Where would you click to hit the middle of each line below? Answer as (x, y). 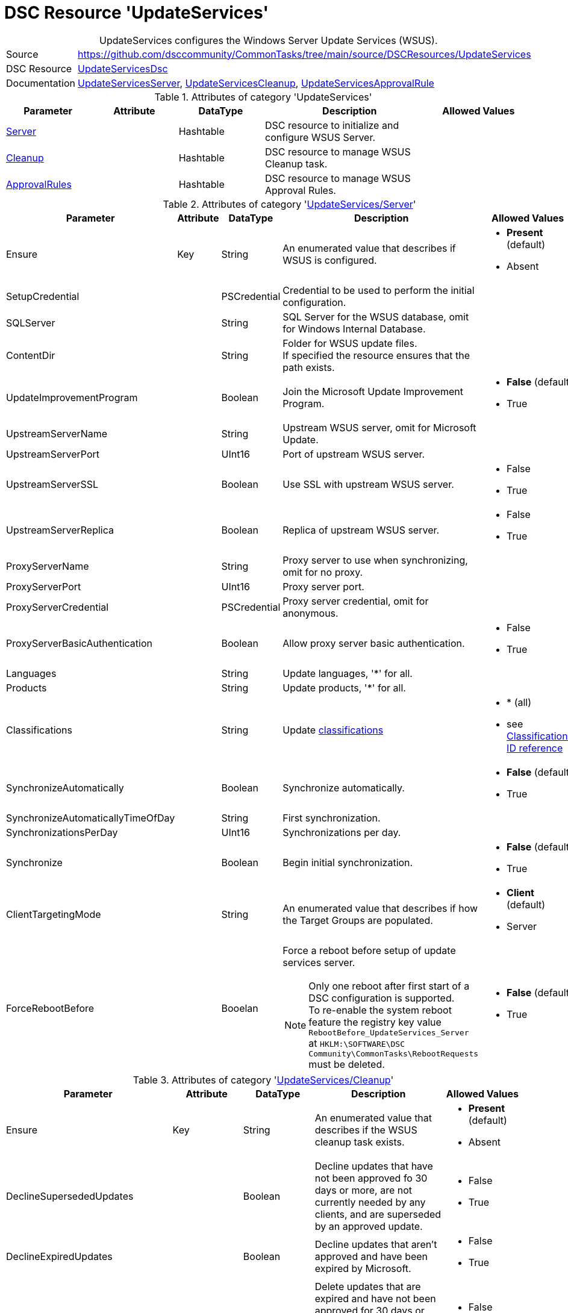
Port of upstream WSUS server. (354, 454)
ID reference (535, 748)
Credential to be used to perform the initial (379, 290)
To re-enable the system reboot (380, 1010)
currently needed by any (370, 1202)
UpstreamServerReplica (60, 530)
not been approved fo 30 (371, 1178)
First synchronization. (332, 818)
